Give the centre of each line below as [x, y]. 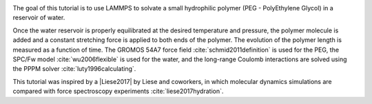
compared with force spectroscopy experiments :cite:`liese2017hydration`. [118, 91]
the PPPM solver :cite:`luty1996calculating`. [74, 69]
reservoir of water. [39, 18]
